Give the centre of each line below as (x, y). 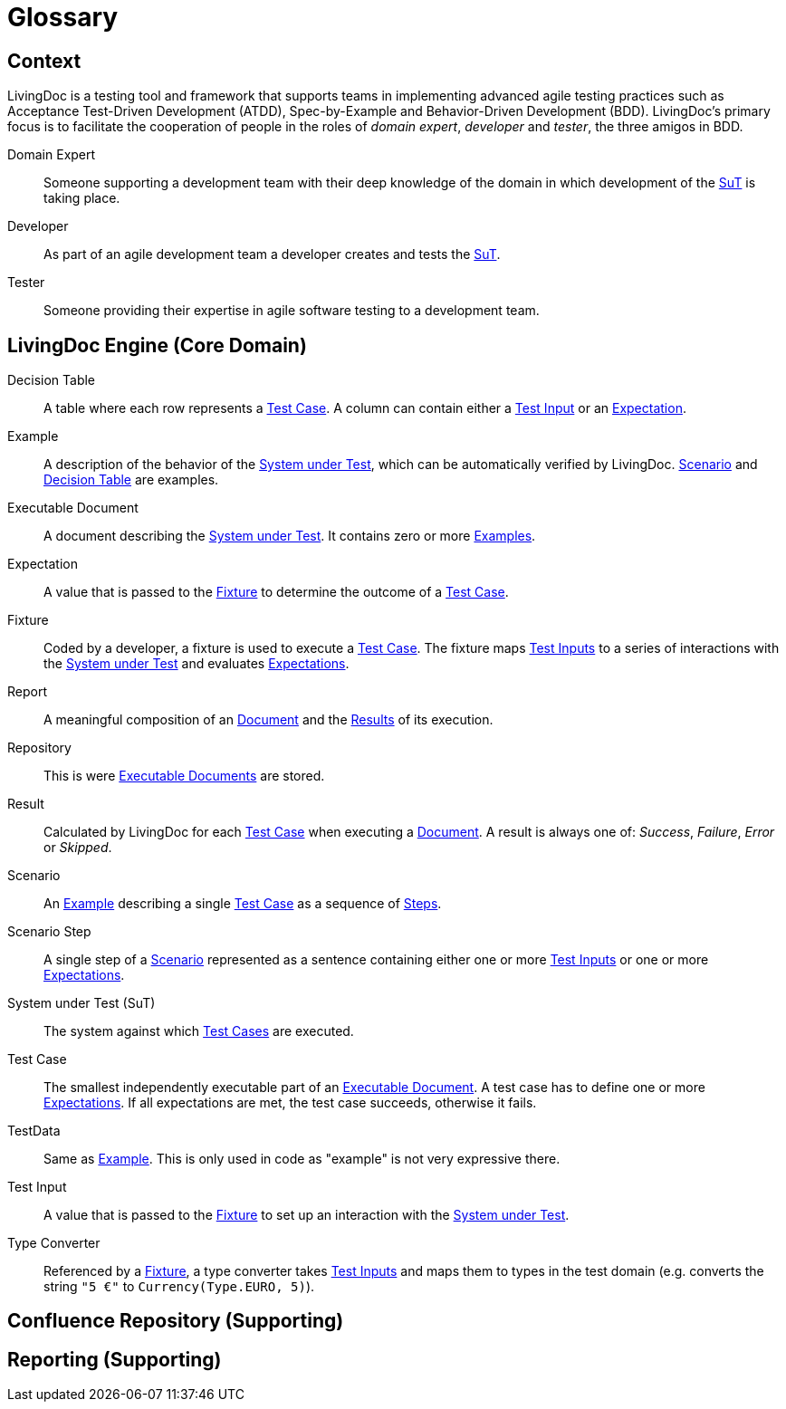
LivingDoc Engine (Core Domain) (157, 345)
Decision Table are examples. (131, 480)
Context (44, 61)
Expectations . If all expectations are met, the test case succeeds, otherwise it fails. (290, 1103)
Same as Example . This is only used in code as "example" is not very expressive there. (302, 1159)
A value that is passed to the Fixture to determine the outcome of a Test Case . (276, 592)
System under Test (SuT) (81, 1003)
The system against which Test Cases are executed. (199, 1031)
